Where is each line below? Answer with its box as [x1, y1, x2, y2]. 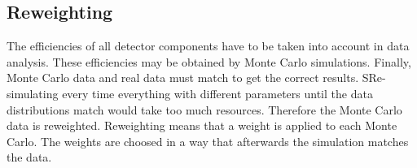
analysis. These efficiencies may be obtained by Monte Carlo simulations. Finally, [7, 53, 411, 70]
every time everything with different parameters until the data [62, 84, 373, 101]
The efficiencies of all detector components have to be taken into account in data [7, 37, 410, 54]
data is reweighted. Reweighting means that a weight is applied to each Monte [7, 117, 397, 134]
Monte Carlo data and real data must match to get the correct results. [7, 69, 359, 86]
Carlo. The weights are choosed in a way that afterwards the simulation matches [7, 132, 409, 149]
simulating [7, 84, 59, 101]
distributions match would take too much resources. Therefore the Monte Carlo [7, 101, 402, 118]
